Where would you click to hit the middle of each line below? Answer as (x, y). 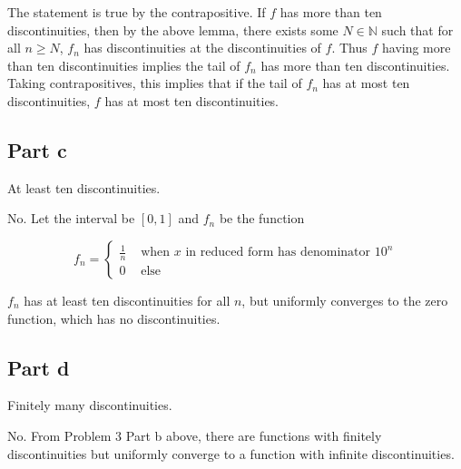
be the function (262, 218)
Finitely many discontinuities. (90, 405)
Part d (39, 367)
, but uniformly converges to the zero (345, 300)
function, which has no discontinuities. (114, 318)
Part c (37, 149)
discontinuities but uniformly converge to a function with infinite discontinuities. (231, 453)
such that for (417, 29)
